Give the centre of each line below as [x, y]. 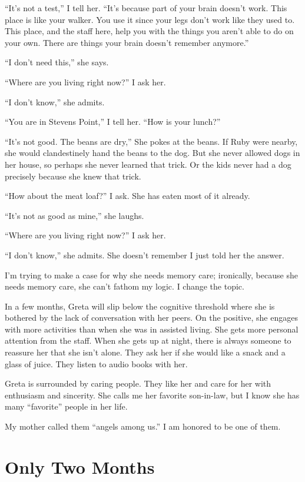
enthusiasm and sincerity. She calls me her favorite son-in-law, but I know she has [152, 395]
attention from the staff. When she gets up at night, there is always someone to [148, 340]
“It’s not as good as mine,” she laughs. [74, 215]
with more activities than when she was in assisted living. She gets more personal [152, 329]
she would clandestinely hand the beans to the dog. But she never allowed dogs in [152, 153]
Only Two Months [80, 466]
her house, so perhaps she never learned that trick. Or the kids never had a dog [148, 164]
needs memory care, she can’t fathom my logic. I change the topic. [125, 286]
